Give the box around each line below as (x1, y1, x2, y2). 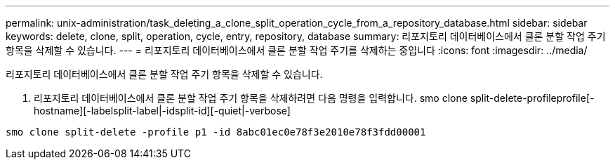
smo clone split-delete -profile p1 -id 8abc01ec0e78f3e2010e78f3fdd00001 (6, 126, 426, 138)
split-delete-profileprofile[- (470, 92, 595, 104)
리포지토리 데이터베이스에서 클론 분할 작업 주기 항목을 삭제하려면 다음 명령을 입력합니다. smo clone (34, 92, 468, 104)
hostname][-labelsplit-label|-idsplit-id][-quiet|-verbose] (34, 105, 291, 117)
